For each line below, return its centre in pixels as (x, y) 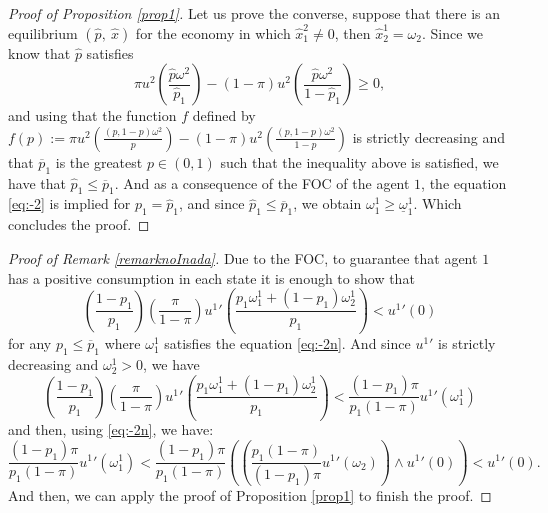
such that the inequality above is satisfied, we (359, 161)
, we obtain (327, 203)
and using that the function (92, 115)
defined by (224, 115)
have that (37, 182)
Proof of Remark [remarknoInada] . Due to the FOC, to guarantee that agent (243, 257)
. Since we (452, 32)
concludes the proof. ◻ (79, 224)
